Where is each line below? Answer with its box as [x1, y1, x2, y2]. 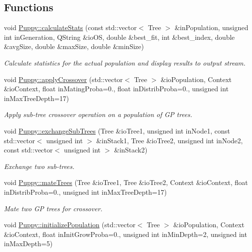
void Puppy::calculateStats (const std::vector [4, 22, 137, 33]
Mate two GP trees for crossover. [4, 203, 102, 213]
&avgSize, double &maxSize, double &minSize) [4, 41, 144, 51]
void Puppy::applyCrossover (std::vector [4, 74, 123, 84]
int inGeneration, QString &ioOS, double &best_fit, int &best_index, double [4, 32, 235, 42]
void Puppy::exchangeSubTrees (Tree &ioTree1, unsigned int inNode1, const [4, 125, 230, 135]
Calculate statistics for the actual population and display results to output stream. [4, 57, 246, 67]
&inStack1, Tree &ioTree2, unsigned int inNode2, [96, 135, 243, 145]
